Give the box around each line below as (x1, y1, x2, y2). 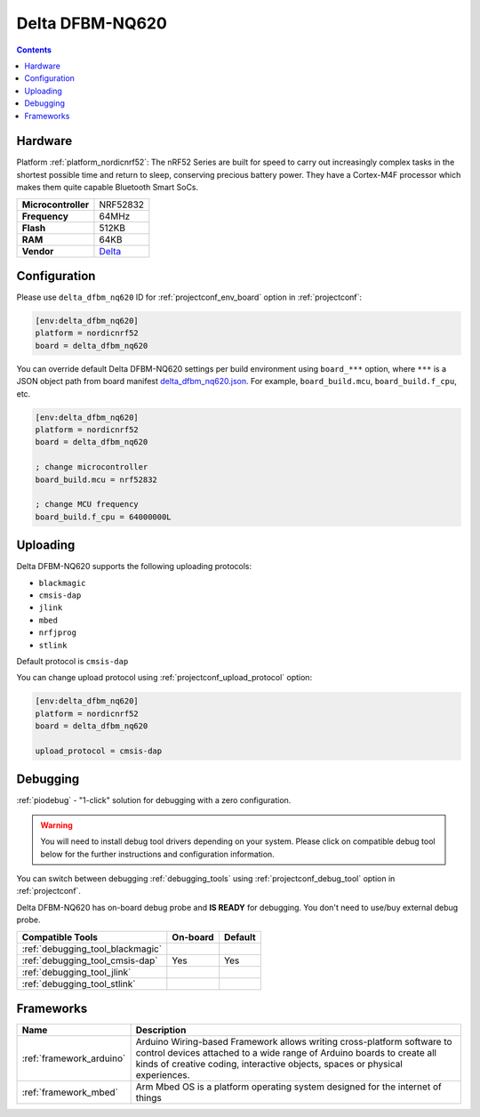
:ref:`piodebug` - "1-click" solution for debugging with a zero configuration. (16, 795, 292, 806)
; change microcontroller (35, 462, 148, 472)
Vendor (21, 245, 54, 257)
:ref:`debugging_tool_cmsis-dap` (21, 954, 159, 967)
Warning (40, 819, 73, 831)
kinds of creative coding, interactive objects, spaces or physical (135, 1058, 404, 1071)
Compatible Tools (21, 930, 98, 943)
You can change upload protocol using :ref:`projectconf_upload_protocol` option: (16, 672, 313, 683)
